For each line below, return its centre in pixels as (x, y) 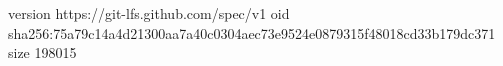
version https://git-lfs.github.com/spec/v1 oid (149, 13)
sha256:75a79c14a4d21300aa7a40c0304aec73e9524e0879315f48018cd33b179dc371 (252, 32)
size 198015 (42, 52)
